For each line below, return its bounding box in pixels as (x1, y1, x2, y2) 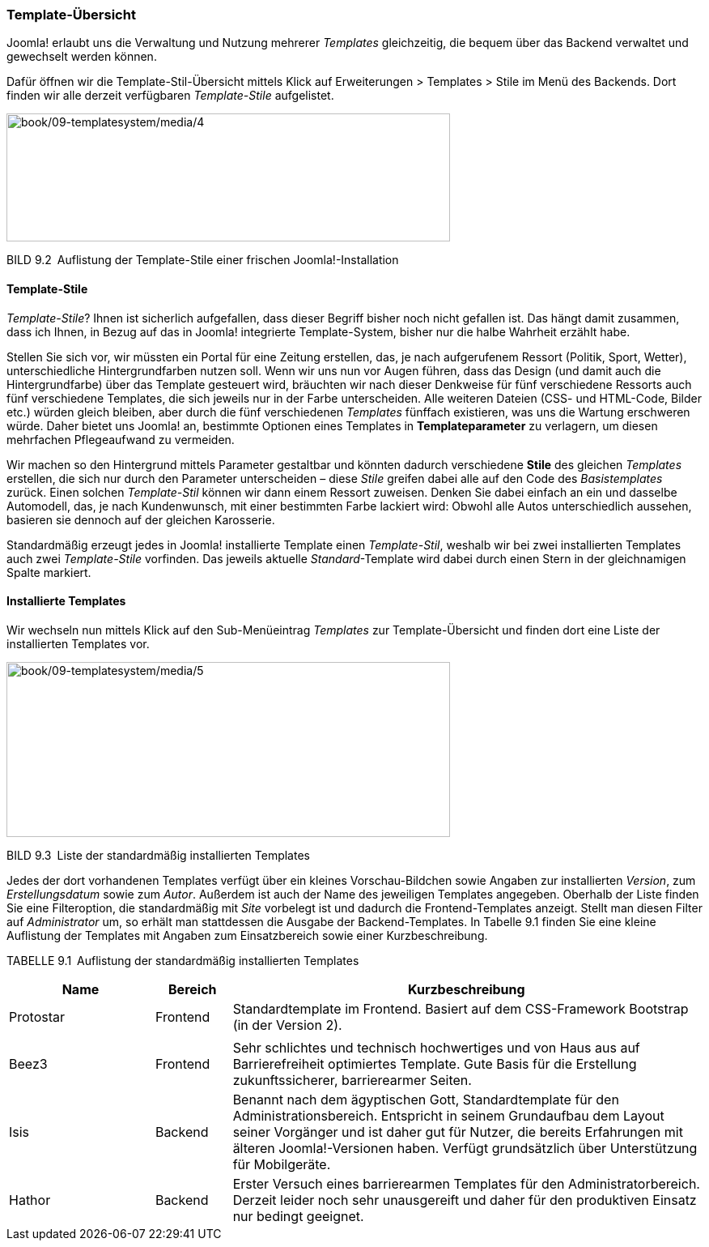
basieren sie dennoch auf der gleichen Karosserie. (6, 512, 275, 527)
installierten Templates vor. (6, 636, 150, 651)
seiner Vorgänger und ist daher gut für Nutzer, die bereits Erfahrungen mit (232, 1123, 683, 1140)
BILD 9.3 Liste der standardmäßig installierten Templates (6, 848, 310, 862)
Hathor (9, 1191, 51, 1208)
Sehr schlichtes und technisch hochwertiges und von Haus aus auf (232, 1039, 640, 1056)
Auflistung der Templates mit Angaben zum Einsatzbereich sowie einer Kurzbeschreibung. (6, 928, 488, 942)
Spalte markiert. (6, 565, 91, 579)
